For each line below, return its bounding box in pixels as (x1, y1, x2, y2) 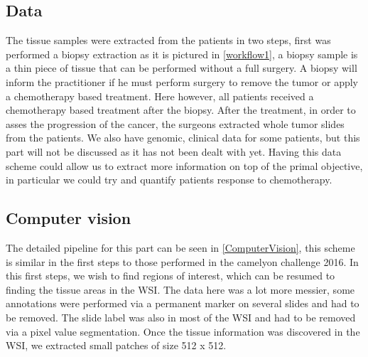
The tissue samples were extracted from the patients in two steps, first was (6, 33, 331, 48)
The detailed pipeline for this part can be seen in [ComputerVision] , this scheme (6, 240, 355, 255)
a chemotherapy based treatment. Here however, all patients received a (6, 88, 314, 103)
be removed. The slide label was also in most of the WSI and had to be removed (6, 309, 356, 324)
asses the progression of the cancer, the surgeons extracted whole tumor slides (6, 116, 345, 131)
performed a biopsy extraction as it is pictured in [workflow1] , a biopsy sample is (6, 46, 358, 61)
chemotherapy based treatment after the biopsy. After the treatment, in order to (6, 102, 356, 117)
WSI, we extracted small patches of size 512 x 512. (6, 338, 227, 353)
